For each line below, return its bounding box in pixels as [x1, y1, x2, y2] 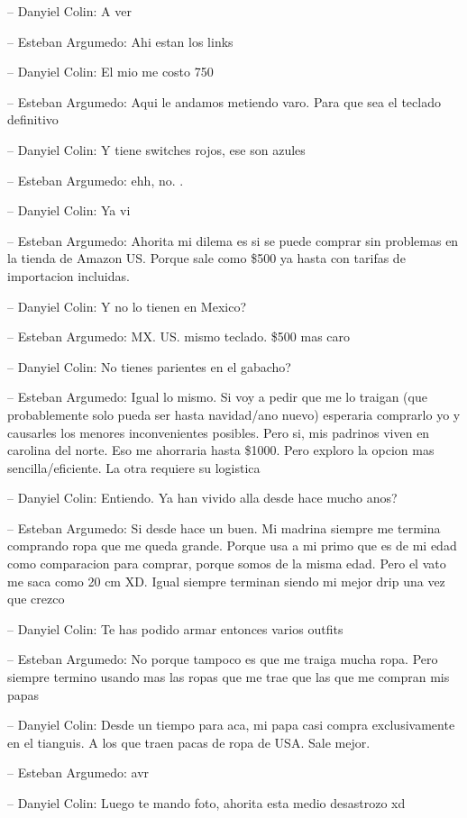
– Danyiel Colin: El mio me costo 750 [7, 62, 214, 81]
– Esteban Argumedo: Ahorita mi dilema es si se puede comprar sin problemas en [7, 231, 459, 250]
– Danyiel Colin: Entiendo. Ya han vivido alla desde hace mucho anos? [7, 488, 398, 507]
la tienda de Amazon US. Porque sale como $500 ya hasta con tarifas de [7, 249, 406, 268]
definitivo [7, 110, 59, 129]
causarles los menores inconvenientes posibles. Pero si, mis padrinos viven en [7, 423, 430, 441]
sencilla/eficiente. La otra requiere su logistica [7, 458, 261, 477]
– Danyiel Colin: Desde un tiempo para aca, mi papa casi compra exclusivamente [7, 715, 455, 734]
